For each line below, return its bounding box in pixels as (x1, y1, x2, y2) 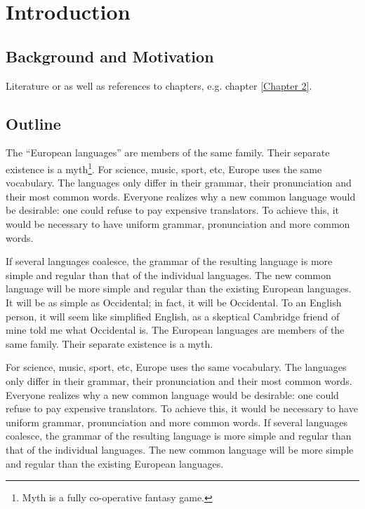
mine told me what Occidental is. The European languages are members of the (6, 323, 345, 337)
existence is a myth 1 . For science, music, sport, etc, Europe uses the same (6, 159, 322, 176)
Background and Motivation (6, 45, 214, 67)
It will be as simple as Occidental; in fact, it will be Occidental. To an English (6, 294, 342, 309)
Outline (6, 112, 61, 134)
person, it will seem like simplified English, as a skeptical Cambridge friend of (6, 308, 340, 323)
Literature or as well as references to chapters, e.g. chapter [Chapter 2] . (6, 78, 312, 93)
